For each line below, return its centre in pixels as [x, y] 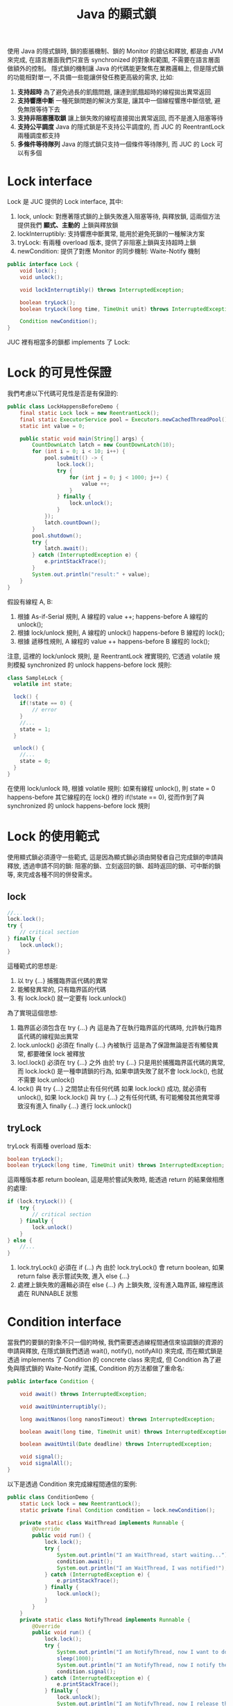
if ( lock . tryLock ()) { [40, 1201]
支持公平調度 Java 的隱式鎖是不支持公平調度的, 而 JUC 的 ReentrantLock [121, 127]
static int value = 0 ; [52, 426]
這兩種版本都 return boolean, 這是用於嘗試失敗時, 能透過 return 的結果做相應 [116, 1180]
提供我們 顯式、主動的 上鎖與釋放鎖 [68, 225]
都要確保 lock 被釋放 [56, 1053]
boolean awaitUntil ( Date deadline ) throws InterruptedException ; [116, 1444]
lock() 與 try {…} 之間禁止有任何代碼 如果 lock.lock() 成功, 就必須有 [112, 1088]
